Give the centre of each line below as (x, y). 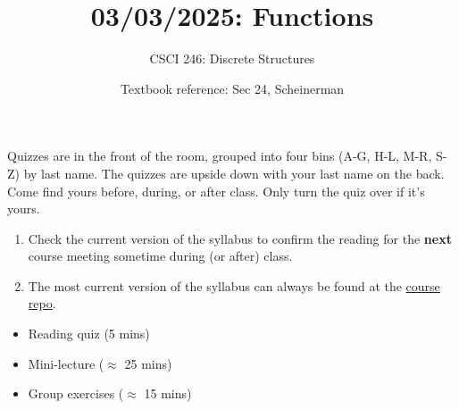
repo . (42, 303)
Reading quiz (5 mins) (89, 334)
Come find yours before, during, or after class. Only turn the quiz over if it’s (216, 191)
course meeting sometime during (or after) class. (160, 256)
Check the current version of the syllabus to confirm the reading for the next (240, 238)
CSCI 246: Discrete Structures (232, 58)
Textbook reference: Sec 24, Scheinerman (232, 88)
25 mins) (148, 363)
